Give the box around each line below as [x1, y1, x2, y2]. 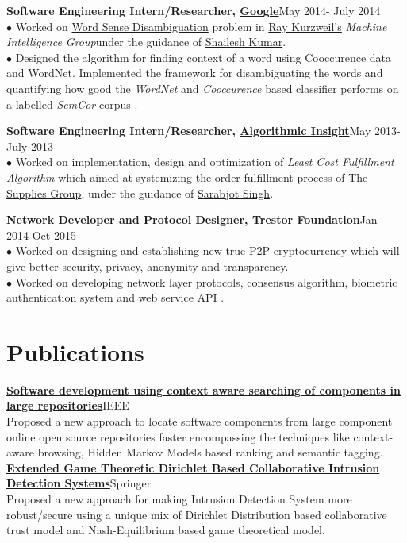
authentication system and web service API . [6, 289, 225, 306]
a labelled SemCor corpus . [6, 95, 138, 112]
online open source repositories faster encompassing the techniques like [6, 428, 350, 445]
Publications [6, 335, 144, 368]
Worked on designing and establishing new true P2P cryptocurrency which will [15, 242, 400, 259]
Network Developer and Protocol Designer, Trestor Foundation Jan [6, 211, 378, 228]
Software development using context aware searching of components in [6, 381, 401, 398]
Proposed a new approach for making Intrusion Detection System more [6, 490, 352, 506]
